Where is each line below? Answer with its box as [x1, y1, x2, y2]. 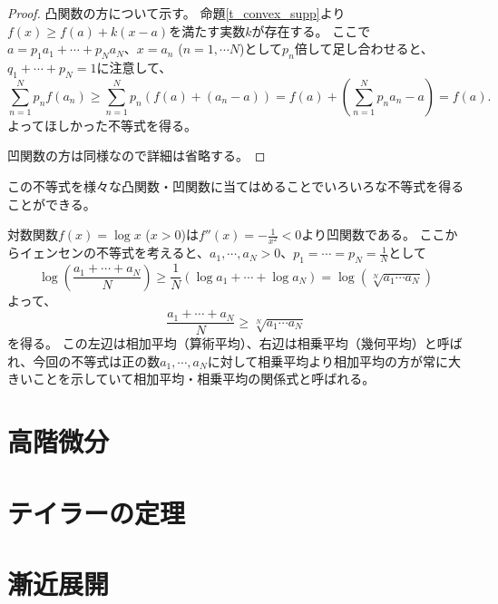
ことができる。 [7, 194, 96, 213]
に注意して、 [96, 57, 172, 76]
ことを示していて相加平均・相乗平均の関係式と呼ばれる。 [32, 369, 376, 388]
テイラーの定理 [7, 493, 186, 531]
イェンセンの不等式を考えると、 [19, 243, 210, 262]
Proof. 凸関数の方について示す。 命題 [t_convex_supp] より [7, 4, 346, 22]
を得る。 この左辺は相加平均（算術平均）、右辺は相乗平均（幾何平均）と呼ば [7, 334, 463, 353]
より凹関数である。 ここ [301, 225, 445, 244]
